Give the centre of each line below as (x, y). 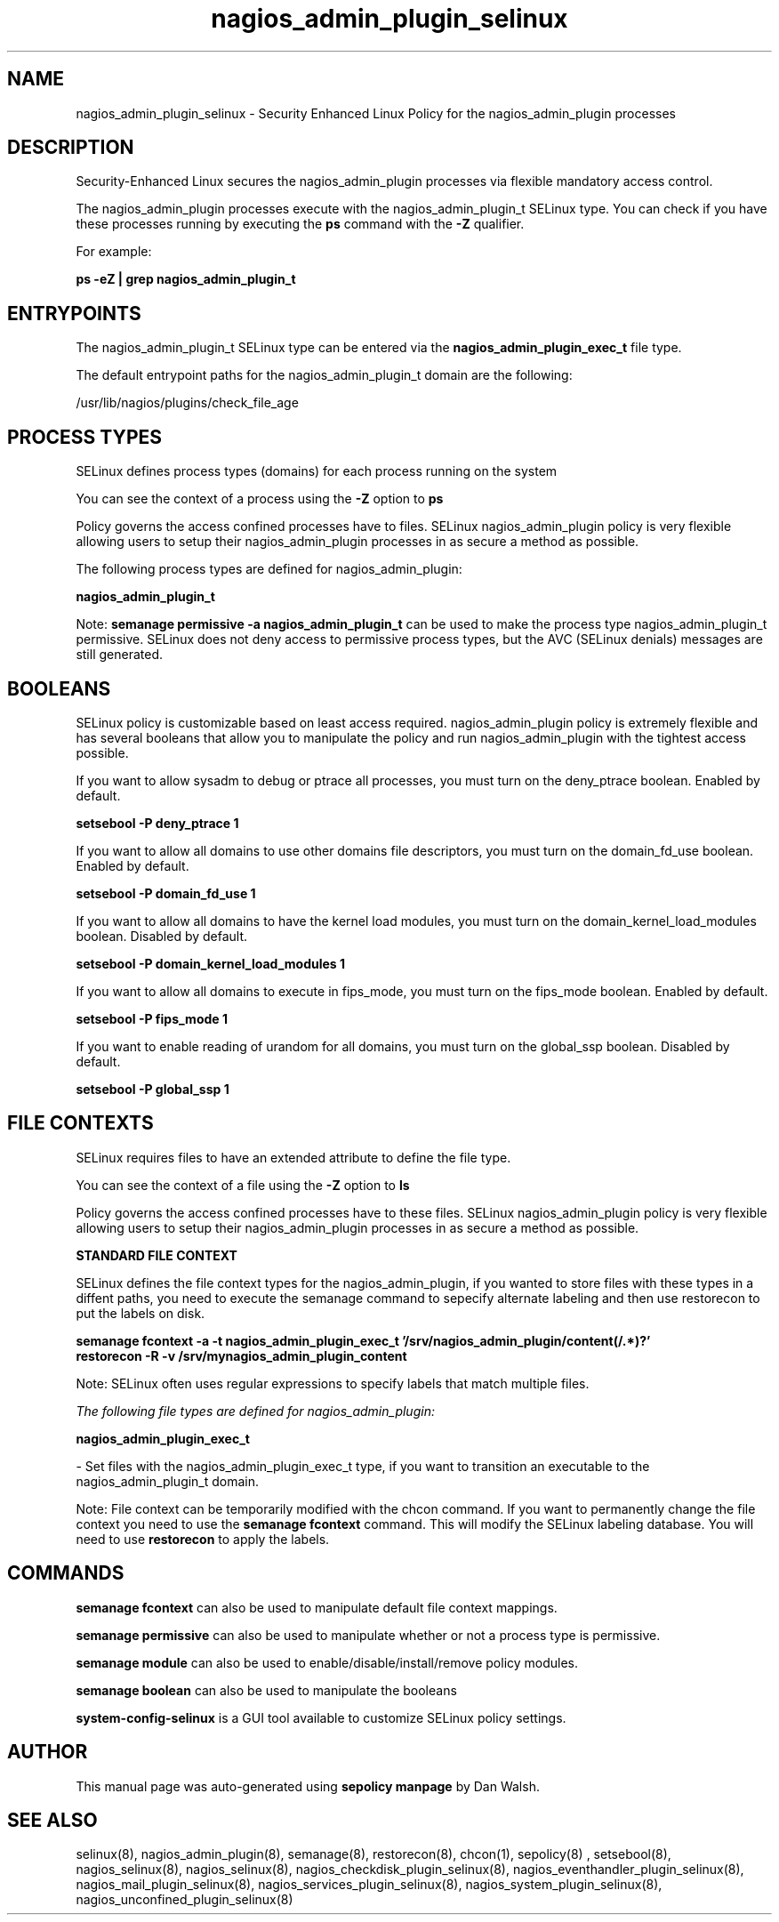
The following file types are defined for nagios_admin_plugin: (255, 1411)
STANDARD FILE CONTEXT (157, 1255)
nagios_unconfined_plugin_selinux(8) (185, 1900)
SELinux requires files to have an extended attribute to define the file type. (293, 1157)
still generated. (119, 655)
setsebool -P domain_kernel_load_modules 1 (211, 963)
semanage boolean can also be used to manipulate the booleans (266, 1690)
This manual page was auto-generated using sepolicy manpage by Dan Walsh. (308, 1786)
